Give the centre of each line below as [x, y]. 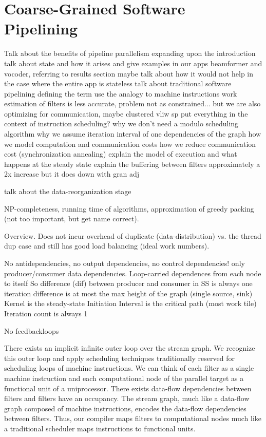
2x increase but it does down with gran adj [72, 174]
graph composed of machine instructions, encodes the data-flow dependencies [125, 408]
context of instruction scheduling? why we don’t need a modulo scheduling [121, 123]
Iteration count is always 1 [46, 313]
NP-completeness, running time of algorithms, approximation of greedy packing [129, 208]
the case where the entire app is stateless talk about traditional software [118, 83]
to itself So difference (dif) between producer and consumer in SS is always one [128, 283]
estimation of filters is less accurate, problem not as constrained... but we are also [132, 103]
